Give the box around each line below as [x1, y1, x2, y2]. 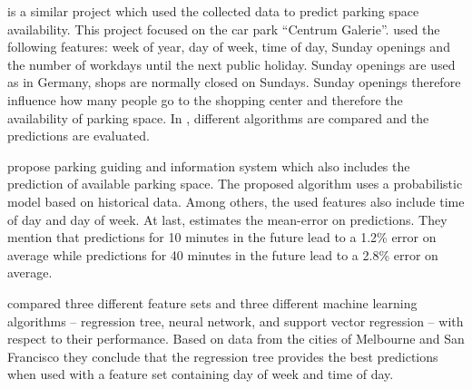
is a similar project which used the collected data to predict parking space [7, 2, 419, 20]
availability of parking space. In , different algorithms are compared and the [7, 108, 429, 127]
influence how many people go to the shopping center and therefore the [7, 90, 403, 109]
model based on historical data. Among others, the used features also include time [7, 191, 465, 210]
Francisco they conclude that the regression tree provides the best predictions [7, 346, 438, 365]
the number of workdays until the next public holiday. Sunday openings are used [7, 54, 456, 73]
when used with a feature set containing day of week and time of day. [7, 365, 394, 384]
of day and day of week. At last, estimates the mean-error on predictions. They [7, 209, 447, 229]
